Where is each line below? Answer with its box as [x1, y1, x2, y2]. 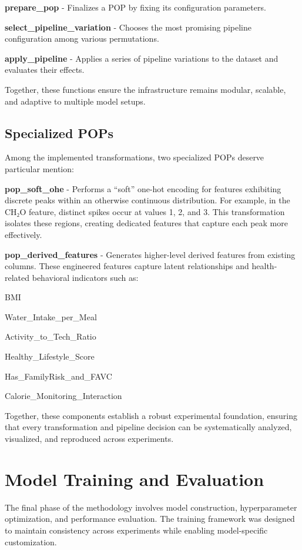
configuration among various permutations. [5, 32, 159, 45]
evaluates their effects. [5, 63, 85, 76]
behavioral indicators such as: [32, 271, 139, 283]
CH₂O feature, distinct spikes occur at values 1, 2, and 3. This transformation [5, 205, 285, 217]
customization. [5, 535, 57, 548]
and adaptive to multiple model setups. [5, 95, 146, 107]
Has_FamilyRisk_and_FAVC [5, 370, 112, 382]
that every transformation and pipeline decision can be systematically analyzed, [5, 421, 292, 433]
